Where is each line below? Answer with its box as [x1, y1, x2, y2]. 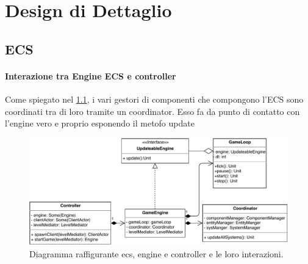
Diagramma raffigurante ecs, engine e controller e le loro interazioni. [29, 247, 284, 260]
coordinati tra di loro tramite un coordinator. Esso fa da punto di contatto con [5, 105, 300, 117]
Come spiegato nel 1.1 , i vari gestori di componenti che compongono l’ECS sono [5, 92, 304, 105]
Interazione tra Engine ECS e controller [5, 69, 176, 82]
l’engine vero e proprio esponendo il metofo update [5, 117, 195, 130]
